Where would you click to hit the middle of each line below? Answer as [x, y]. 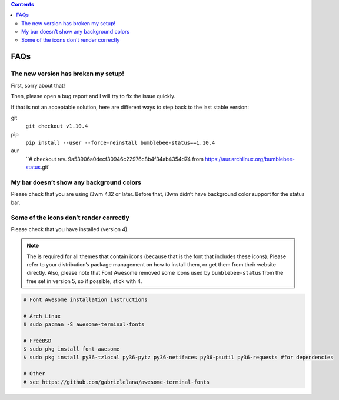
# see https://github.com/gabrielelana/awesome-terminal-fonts [117, 382]
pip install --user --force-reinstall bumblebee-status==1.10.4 [120, 143]
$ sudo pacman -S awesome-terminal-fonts [84, 324]
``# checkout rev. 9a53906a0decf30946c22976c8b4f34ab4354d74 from [115, 159]
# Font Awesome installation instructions [85, 299]
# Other [34, 374]
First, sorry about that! [38, 85]
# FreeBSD [37, 341]
